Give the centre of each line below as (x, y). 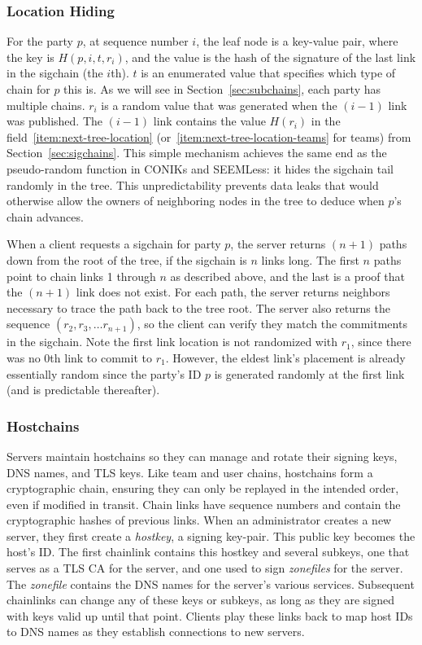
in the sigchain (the (55, 73)
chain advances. (45, 216)
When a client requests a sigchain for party (114, 244)
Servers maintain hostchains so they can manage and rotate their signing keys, (202, 456)
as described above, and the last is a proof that (287, 276)
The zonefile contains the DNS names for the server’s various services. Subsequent (211, 584)
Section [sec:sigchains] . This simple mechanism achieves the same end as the (197, 153)
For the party (40, 41)
